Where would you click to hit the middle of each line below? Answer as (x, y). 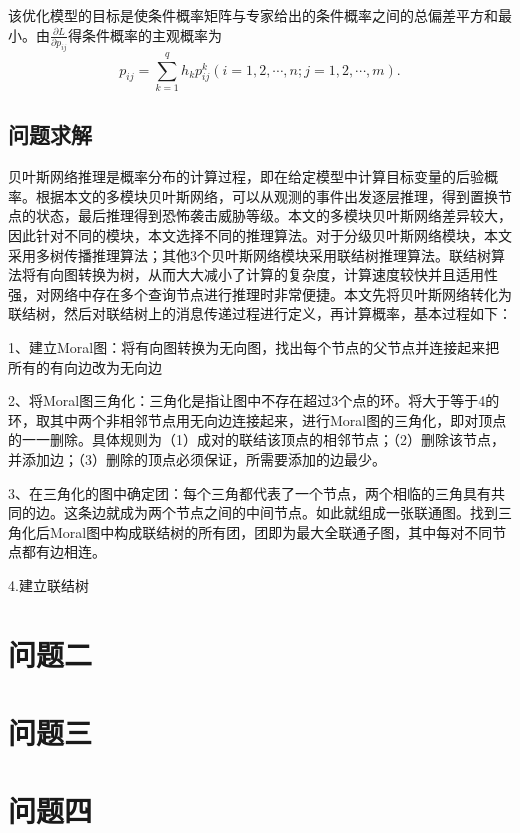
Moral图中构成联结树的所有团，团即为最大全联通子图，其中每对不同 (271, 531)
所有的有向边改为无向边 (85, 366)
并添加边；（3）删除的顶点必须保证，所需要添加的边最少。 (197, 458)
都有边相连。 (63, 551)
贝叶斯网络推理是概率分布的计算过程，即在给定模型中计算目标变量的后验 (246, 176)
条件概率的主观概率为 (151, 34)
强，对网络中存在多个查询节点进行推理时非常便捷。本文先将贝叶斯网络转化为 (260, 293)
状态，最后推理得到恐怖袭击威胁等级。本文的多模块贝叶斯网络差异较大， (273, 215)
